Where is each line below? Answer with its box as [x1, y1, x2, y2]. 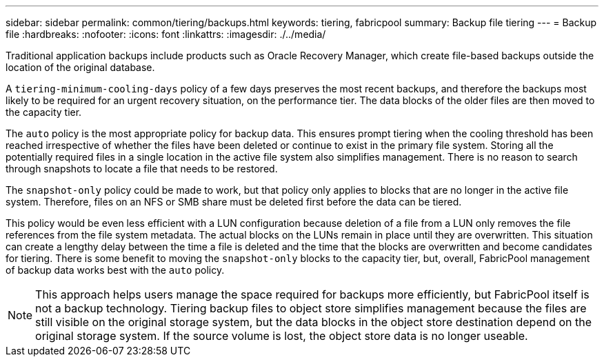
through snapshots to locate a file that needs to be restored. [6, 163, 278, 174]
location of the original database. [6, 61, 155, 73]
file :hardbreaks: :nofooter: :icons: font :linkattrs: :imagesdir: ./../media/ [6, 28, 326, 40]
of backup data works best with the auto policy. [6, 264, 225, 276]
